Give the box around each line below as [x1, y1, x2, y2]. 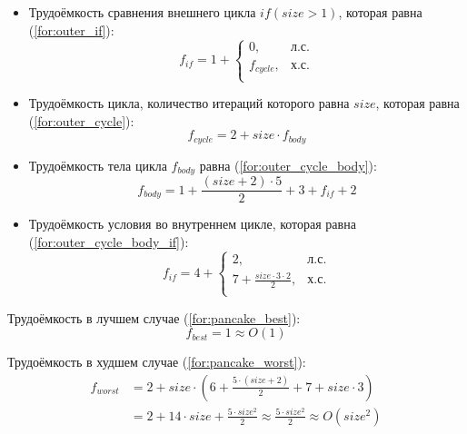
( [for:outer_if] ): [28, 20, 114, 39]
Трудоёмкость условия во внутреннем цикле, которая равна [28, 214, 356, 233]
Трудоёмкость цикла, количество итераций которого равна [28, 94, 350, 113]
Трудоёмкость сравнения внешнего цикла [28, 3, 256, 21]
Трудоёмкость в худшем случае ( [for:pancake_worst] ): [7, 352, 306, 371]
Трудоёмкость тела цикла [28, 155, 167, 174]
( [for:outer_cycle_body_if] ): [28, 232, 189, 251]
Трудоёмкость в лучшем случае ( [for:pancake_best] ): [7, 308, 301, 327]
